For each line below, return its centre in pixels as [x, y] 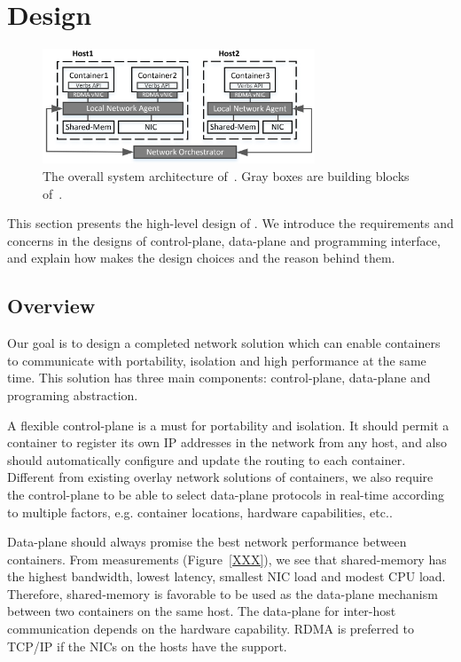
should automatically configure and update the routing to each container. [207, 459]
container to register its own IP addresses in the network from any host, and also [227, 442]
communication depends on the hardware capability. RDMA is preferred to [211, 629]
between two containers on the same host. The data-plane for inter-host [202, 611]
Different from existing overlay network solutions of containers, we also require [220, 477]
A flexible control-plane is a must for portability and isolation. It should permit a [228, 425]
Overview [51, 306]
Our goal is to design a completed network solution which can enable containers [224, 343]
